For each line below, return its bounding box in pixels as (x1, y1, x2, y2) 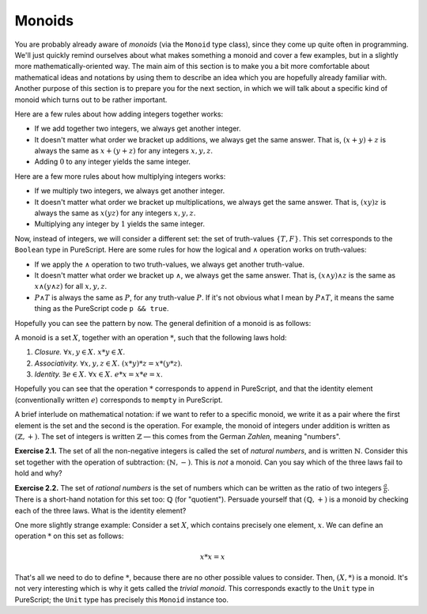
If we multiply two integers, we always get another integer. (34, 186, 225, 195)
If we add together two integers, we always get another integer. (34, 123, 241, 134)
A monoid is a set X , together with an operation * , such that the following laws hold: (14, 332, 288, 342)
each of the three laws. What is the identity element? (14, 506, 187, 515)
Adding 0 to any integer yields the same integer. (34, 157, 191, 166)
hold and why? (14, 468, 62, 478)
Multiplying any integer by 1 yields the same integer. (34, 219, 206, 229)
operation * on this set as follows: (14, 531, 124, 541)
